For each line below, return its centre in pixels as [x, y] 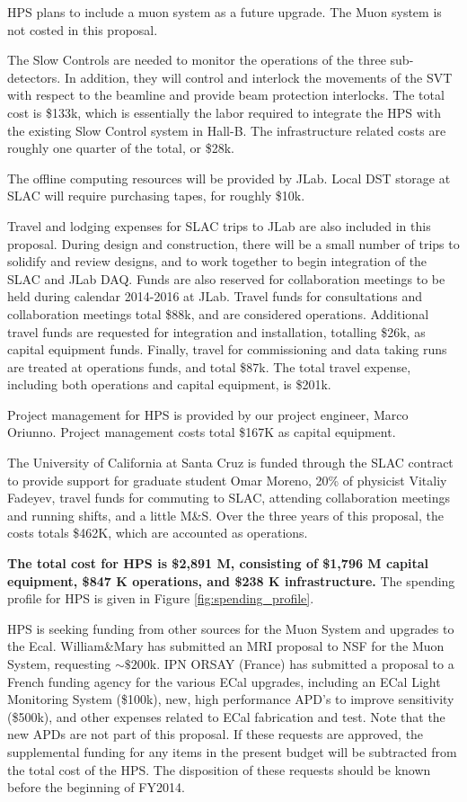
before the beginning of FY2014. [96, 787]
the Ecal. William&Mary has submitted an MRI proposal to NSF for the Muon [226, 646]
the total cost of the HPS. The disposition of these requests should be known [219, 769]
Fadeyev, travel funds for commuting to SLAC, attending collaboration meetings [229, 498]
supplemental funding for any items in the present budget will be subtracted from [232, 751]
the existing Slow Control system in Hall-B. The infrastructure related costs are [227, 130]
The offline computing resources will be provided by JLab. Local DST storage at [229, 178]
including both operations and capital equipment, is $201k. [169, 384]
